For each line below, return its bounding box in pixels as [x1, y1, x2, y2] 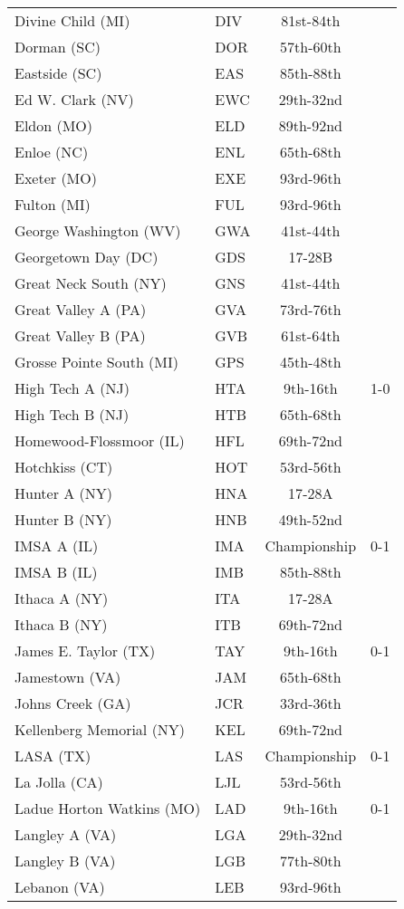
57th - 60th [280, 36, 341, 57]
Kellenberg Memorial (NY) [14, 719, 186, 740]
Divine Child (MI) [14, 10, 130, 31]
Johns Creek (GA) [14, 693, 131, 713]
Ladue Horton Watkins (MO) [14, 798, 201, 818]
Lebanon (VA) [14, 876, 105, 897]
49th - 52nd [278, 509, 342, 530]
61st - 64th [281, 325, 341, 346]
